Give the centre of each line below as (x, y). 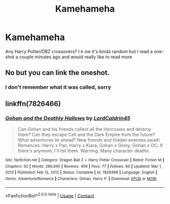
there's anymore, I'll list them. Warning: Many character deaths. (84, 151)
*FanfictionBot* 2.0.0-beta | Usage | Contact (50, 195)
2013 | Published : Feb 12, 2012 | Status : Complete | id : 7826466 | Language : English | (81, 173)
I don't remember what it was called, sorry (58, 87)
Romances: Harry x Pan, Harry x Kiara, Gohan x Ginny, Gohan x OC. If (90, 145)
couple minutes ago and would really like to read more (76, 57)
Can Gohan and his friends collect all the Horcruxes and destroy (84, 129)
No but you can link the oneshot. (57, 73)
